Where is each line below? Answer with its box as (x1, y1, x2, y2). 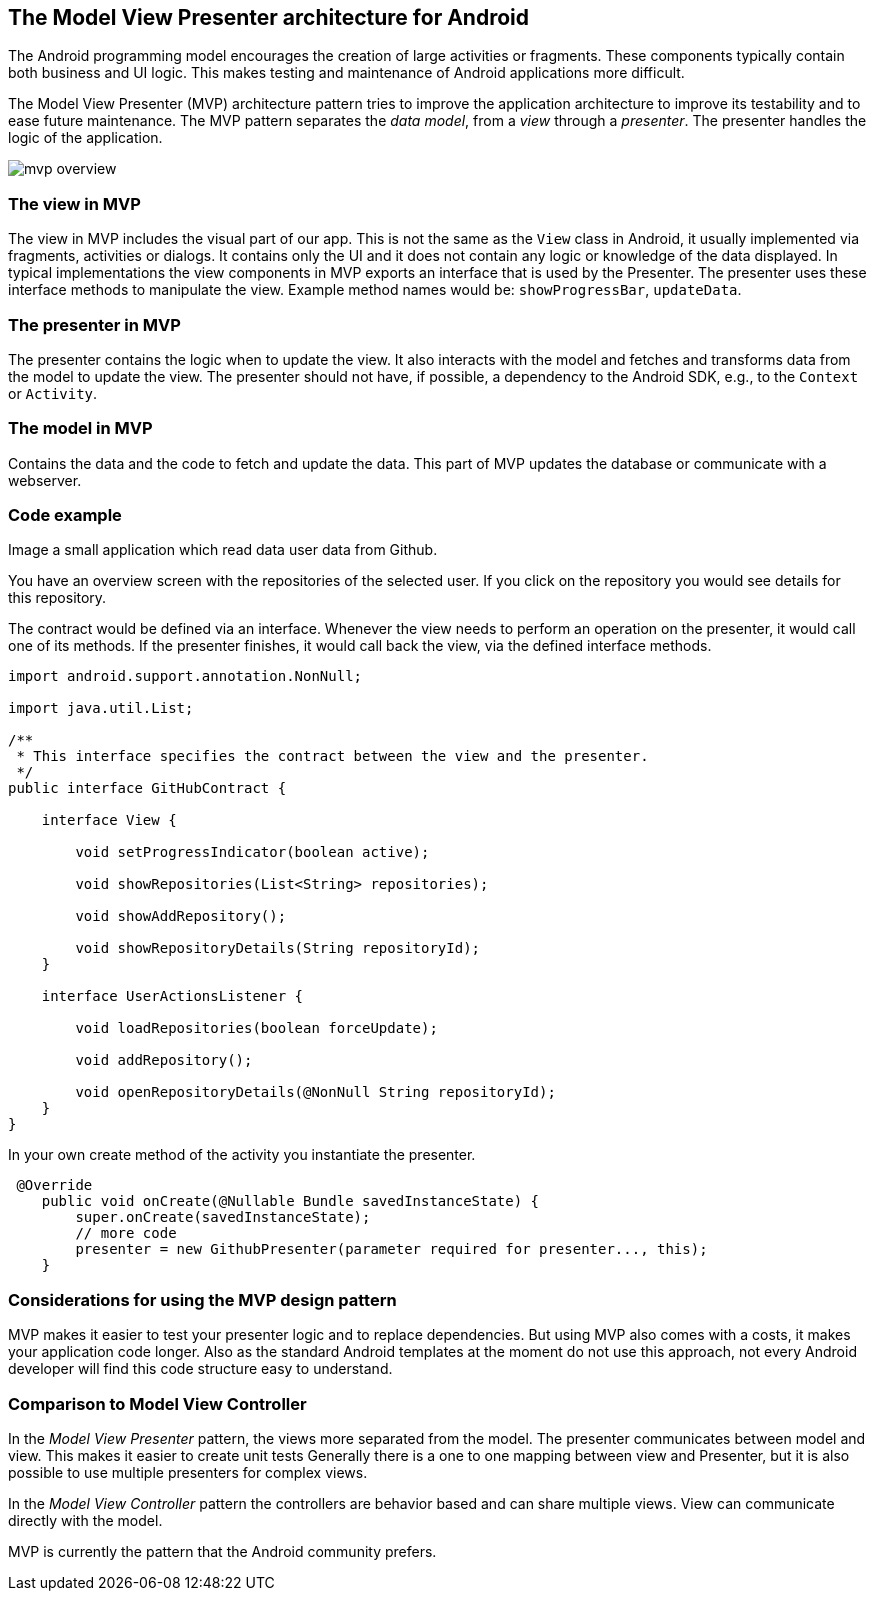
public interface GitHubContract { (8, 780, 287, 797)
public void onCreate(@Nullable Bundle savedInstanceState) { (41, 1193, 540, 1210)
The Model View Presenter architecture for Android (8, 5, 530, 30)
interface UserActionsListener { (41, 988, 304, 1005)
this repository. (8, 589, 107, 607)
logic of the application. (8, 129, 163, 147)
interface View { (41, 812, 177, 829)
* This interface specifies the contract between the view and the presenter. (16, 748, 649, 765)
